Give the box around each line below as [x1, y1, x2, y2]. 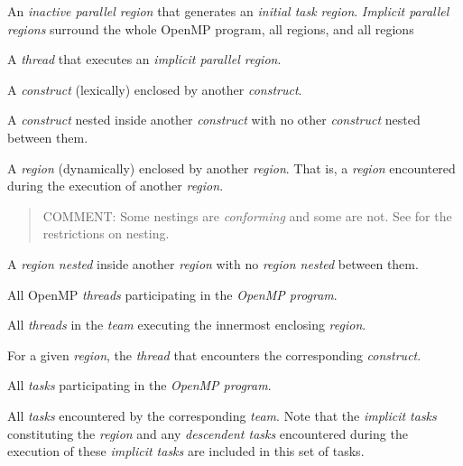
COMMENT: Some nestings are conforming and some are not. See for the [42, 206, 452, 225]
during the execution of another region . [7, 176, 224, 195]
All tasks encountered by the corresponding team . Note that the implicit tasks [7, 405, 437, 424]
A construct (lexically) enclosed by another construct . [7, 79, 302, 98]
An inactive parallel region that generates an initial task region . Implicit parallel [7, 2, 449, 20]
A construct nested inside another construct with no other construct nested [7, 110, 421, 129]
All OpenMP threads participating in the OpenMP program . [7, 284, 338, 303]
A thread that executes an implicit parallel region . [7, 50, 282, 69]
